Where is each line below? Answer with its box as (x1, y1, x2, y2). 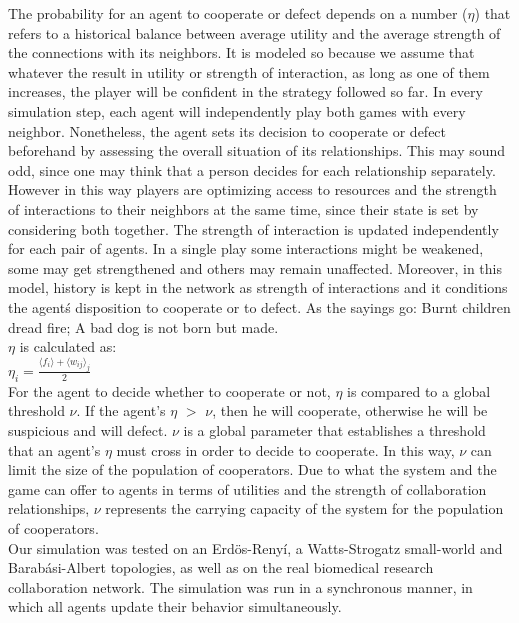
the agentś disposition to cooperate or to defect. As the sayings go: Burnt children (8, 296, 511, 317)
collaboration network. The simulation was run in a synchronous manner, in (8, 576, 473, 597)
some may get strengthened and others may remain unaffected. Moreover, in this (8, 257, 502, 278)
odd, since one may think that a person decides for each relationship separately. (8, 159, 496, 180)
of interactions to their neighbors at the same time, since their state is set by (8, 198, 479, 219)
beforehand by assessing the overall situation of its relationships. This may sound (8, 140, 506, 161)
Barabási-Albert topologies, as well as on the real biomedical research (8, 557, 434, 578)
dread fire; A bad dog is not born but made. (8, 316, 279, 337)
